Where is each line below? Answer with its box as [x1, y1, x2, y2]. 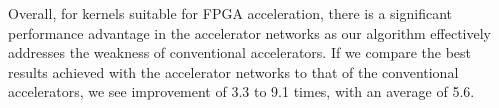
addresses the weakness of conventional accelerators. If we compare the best [8, 42, 471, 63]
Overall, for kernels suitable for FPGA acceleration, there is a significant [8, 3, 452, 23]
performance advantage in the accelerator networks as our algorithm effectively [8, 22, 491, 43]
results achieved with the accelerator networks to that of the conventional [8, 61, 459, 82]
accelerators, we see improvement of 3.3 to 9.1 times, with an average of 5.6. [8, 81, 475, 102]
